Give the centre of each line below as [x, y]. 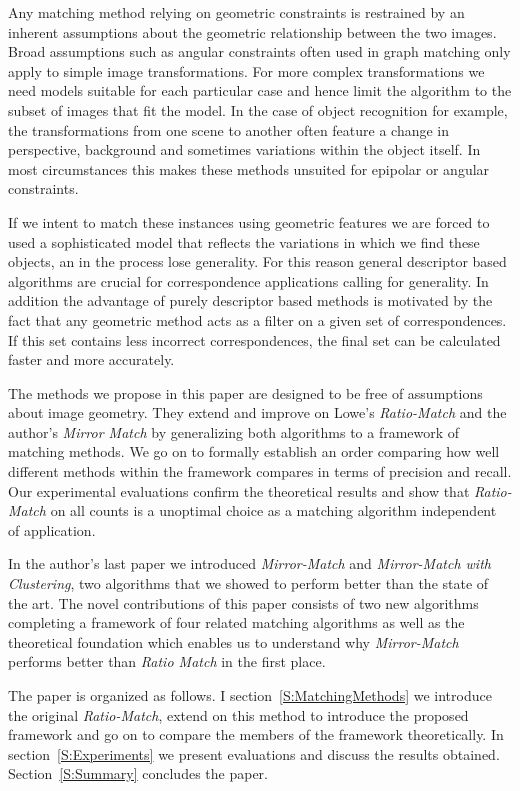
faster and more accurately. [91, 359]
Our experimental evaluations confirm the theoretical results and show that [239, 490]
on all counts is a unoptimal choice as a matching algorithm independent [273, 510]
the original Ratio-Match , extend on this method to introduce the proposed [238, 714]
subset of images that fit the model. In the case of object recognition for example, [258, 109]
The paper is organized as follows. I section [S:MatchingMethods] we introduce [250, 695]
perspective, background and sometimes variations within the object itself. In [244, 149]
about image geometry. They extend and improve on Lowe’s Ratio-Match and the [257, 412]
